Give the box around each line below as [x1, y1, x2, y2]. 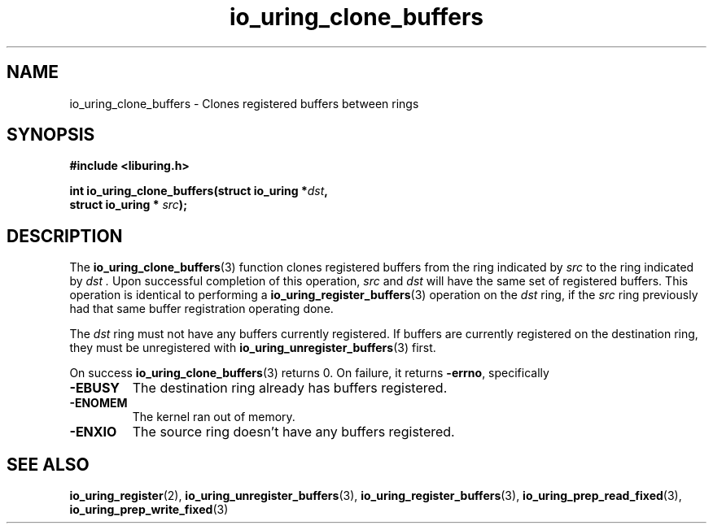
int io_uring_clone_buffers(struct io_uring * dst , [69, 184, 328, 198]
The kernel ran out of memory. [132, 410, 295, 424]
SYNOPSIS [7, 124, 95, 146]
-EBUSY [69, 380, 120, 397]
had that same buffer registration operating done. [69, 302, 334, 316]
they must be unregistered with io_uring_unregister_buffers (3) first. [69, 341, 436, 355]
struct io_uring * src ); [69, 198, 187, 212]
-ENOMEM [69, 396, 128, 411]
